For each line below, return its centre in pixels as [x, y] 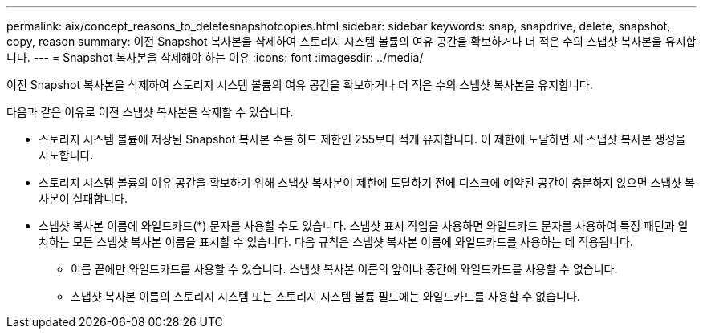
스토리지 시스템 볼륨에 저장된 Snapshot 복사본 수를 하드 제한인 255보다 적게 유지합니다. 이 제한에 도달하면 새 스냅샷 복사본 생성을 [362, 139]
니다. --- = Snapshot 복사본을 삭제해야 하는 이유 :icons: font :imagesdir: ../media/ [215, 57]
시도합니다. [66, 155]
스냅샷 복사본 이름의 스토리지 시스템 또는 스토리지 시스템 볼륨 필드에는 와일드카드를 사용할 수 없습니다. [325, 296]
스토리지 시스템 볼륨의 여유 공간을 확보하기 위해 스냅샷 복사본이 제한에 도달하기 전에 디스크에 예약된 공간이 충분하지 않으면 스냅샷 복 [367, 182]
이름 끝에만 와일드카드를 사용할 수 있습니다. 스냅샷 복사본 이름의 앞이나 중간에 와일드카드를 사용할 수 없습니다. [344, 269]
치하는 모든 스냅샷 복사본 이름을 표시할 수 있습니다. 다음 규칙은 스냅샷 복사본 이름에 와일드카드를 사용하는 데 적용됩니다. [336, 242]
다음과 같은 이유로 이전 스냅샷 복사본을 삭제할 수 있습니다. [150, 112]
